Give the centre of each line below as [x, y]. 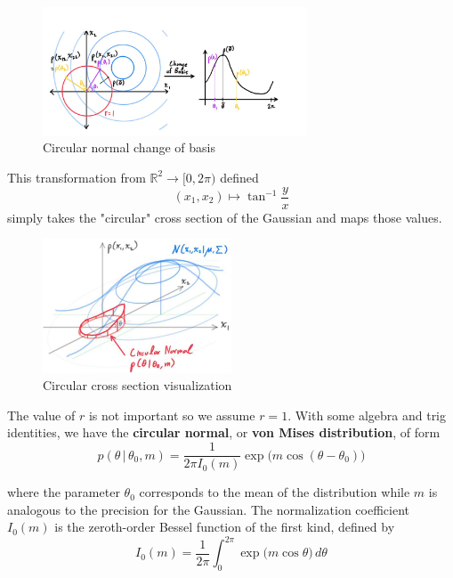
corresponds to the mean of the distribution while [275, 492]
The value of [41, 415]
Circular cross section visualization [138, 385]
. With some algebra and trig [367, 415]
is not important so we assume [172, 415]
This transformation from [77, 177]
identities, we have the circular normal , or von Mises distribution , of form [224, 432]
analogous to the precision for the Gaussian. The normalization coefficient [209, 509]
